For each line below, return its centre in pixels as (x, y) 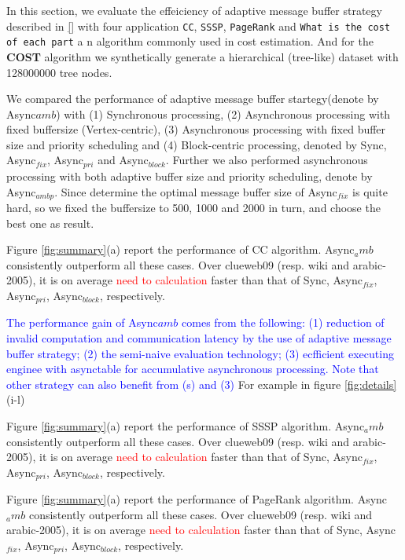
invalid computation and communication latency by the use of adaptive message (199, 337)
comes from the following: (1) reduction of (283, 322)
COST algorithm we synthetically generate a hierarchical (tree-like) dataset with (202, 56)
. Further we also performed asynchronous (267, 160)
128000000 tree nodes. (59, 72)
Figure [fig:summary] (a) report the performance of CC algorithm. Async (180, 249)
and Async (123, 160)
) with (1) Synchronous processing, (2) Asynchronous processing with (223, 113)
